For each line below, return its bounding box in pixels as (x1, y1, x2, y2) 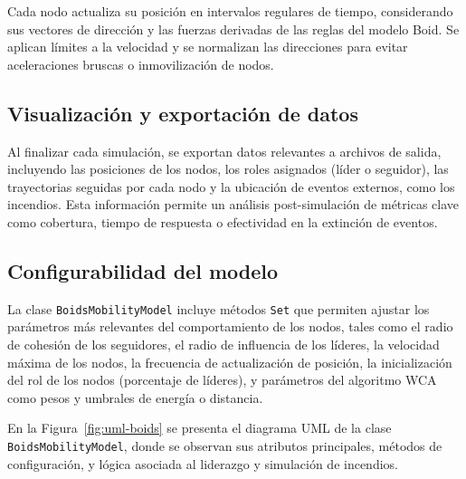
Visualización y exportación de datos (7, 99, 358, 127)
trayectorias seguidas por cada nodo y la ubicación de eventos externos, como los (7, 177, 455, 196)
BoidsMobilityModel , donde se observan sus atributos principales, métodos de (7, 436, 442, 455)
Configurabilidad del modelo (7, 256, 279, 284)
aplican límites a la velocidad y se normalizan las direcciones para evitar (7, 37, 408, 56)
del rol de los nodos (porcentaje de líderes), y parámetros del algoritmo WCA (7, 370, 437, 389)
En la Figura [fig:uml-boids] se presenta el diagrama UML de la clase (7, 418, 392, 437)
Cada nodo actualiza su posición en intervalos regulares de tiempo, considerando (7, 2, 453, 20)
